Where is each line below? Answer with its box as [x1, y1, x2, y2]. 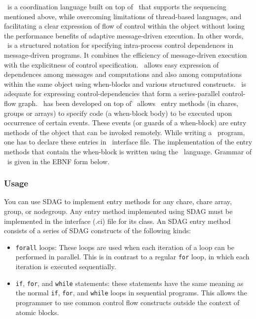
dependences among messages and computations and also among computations [4, 69, 242, 79]
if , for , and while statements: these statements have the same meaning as [15, 278, 244, 288]
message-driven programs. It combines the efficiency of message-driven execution [4, 49, 247, 60]
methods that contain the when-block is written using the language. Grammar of [4, 146, 252, 156]
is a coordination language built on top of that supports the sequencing [7, 1, 226, 11]
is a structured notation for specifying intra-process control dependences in [7, 40, 234, 50]
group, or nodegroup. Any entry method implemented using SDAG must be [4, 206, 233, 216]
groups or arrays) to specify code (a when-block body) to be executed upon [4, 107, 232, 118]
